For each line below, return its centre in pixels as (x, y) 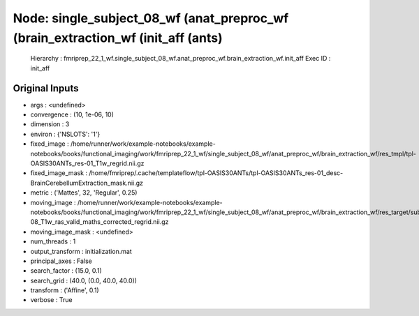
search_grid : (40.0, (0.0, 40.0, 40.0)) (84, 280)
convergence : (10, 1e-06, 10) (72, 114)
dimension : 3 (50, 124)
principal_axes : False (61, 261)
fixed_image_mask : (59, 173)
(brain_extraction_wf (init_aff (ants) (118, 38)
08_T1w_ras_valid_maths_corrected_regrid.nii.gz (100, 222)
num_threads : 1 (53, 241)
